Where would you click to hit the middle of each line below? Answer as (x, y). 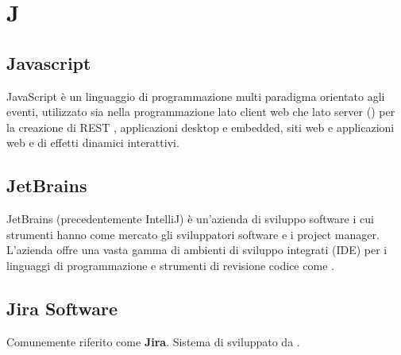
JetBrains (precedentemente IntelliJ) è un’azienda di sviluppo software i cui (190, 219)
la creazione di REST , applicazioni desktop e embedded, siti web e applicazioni (200, 127)
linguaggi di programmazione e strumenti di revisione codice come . (170, 265)
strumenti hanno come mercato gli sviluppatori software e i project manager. (193, 234)
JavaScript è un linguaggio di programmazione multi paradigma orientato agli (196, 96)
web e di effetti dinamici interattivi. (93, 143)
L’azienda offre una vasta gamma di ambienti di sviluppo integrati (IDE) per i (197, 250)
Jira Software (62, 308)
